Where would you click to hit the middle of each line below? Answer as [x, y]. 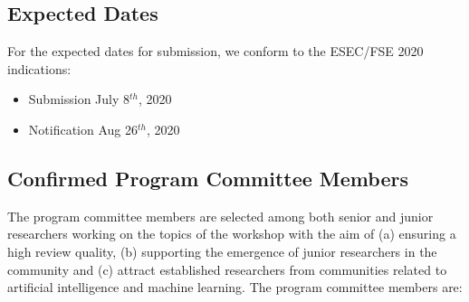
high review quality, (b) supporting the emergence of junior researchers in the [222, 251]
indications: [39, 68]
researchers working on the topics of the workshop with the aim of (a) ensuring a [232, 234]
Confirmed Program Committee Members [208, 178]
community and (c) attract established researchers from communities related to [227, 269]
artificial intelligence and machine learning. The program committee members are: [235, 287]
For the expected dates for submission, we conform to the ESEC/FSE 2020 [215, 51]
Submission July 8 [79, 99]
